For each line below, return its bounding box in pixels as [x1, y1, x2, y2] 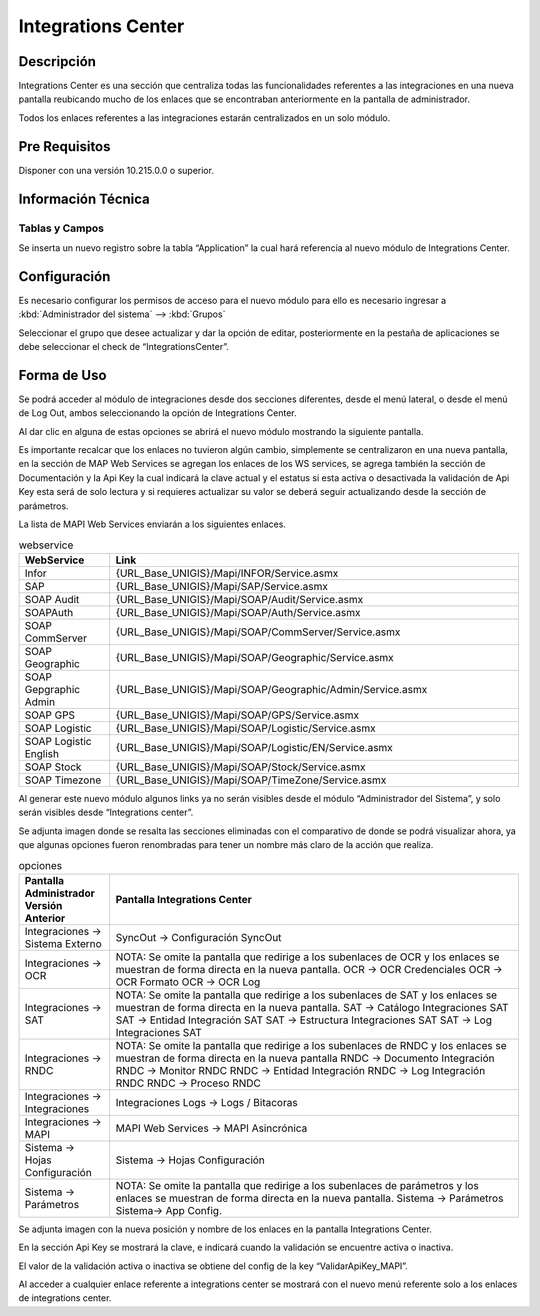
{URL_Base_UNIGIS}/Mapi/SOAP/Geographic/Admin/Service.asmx [115, 682, 428, 696]
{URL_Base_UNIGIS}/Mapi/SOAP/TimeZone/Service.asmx [115, 773, 387, 787]
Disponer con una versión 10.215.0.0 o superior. [18, 164, 215, 176]
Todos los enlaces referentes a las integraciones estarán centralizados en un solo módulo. [18, 111, 391, 124]
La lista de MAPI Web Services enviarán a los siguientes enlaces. [18, 518, 287, 530]
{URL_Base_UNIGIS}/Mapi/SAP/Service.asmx [115, 579, 329, 593]
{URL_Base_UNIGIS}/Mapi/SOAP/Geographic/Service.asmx [115, 650, 394, 664]
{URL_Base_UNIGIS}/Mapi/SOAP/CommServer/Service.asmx [115, 625, 401, 639]
